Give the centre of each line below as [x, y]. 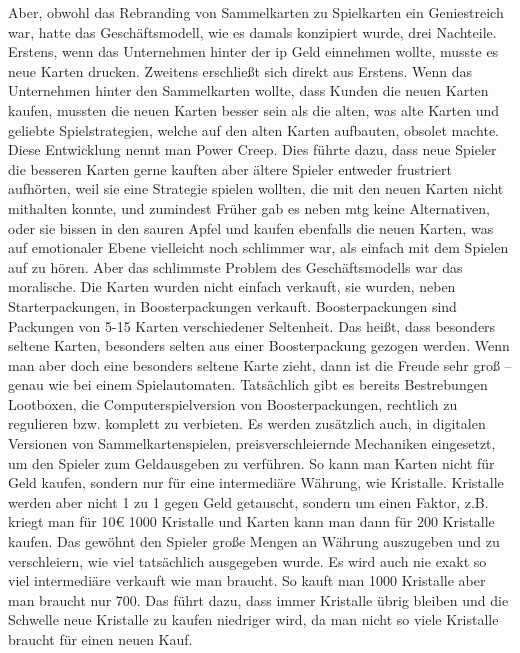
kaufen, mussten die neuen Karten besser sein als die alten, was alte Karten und [254, 109]
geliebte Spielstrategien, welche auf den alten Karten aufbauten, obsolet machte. [254, 129]
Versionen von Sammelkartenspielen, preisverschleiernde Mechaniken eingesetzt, [252, 443]
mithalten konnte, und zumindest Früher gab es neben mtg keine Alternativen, [249, 207]
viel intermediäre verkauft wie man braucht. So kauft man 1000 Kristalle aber [247, 580]
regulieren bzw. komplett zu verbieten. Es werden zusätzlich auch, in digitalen [247, 423]
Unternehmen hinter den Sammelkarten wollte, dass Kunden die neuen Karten [248, 90]
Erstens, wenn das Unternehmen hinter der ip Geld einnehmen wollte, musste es [253, 51]
